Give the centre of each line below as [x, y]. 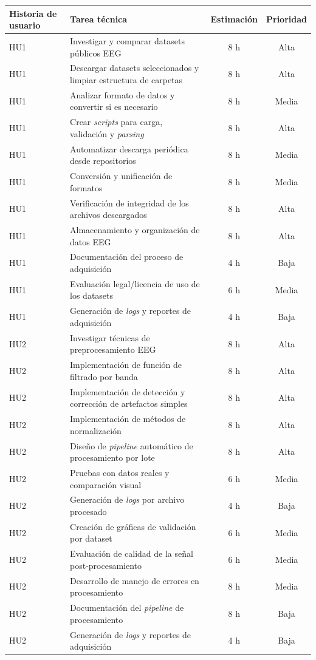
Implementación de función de [126, 365]
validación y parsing [107, 133]
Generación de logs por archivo [127, 499]
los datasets [92, 295]
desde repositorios [103, 161]
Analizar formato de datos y [122, 94]
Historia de [33, 13]
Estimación [234, 19]
